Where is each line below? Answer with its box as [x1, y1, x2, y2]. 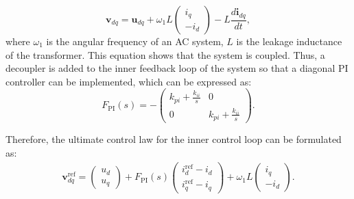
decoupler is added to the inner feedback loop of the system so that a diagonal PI [5, 61, 349, 75]
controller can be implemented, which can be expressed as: [5, 74, 252, 88]
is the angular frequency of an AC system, [46, 34, 224, 48]
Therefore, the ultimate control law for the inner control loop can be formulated [5, 132, 342, 146]
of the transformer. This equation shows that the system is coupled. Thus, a [5, 47, 325, 62]
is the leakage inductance [236, 34, 342, 48]
